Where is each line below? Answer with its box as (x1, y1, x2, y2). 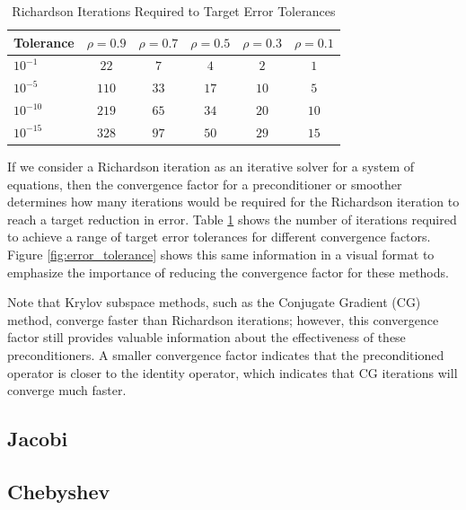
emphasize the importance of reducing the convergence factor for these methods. (7, 262, 449, 281)
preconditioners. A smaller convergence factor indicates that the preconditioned (7, 346, 444, 364)
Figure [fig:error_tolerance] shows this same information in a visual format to (7, 245, 435, 264)
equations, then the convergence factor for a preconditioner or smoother (7, 174, 402, 193)
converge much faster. (7, 381, 127, 400)
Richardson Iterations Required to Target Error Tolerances (12, 2, 336, 20)
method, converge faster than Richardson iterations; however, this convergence (7, 310, 439, 329)
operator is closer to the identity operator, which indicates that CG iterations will (7, 363, 458, 382)
